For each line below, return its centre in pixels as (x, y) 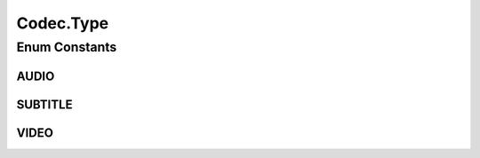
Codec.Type (63, 23)
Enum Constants (67, 47)
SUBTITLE (44, 104)
